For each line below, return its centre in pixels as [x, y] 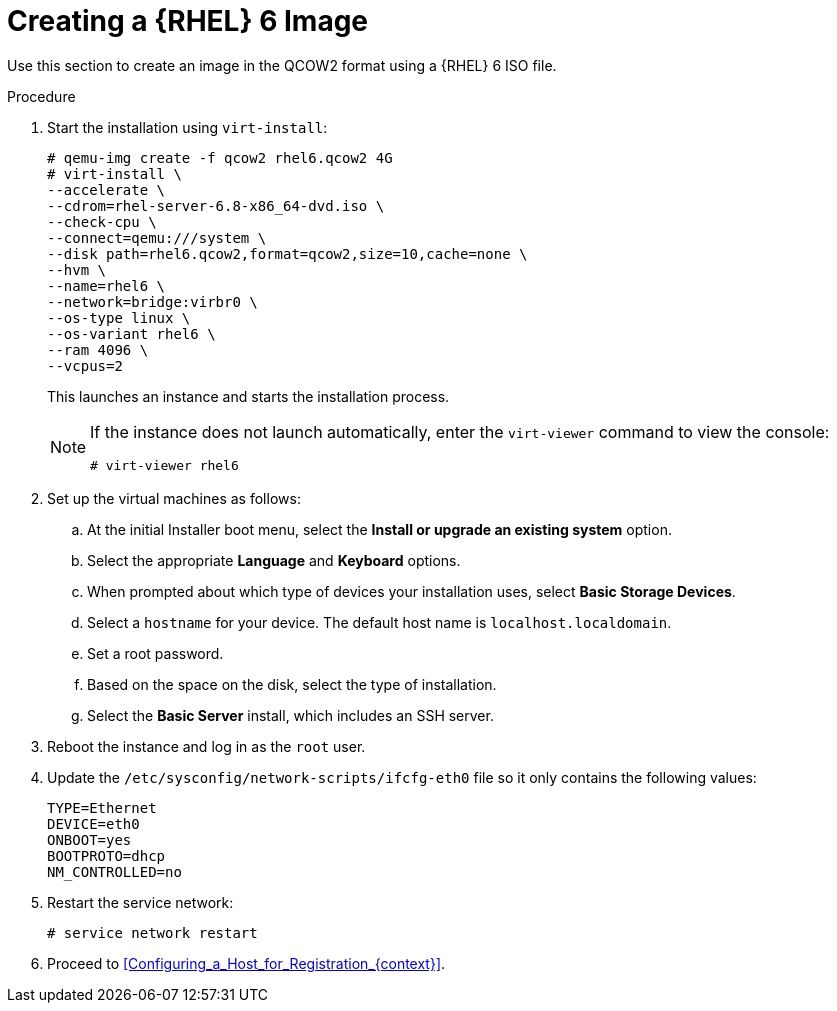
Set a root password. [155, 653]
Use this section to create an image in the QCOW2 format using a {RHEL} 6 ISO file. [282, 65]
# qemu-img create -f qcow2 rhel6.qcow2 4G [220, 157]
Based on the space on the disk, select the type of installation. [292, 684]
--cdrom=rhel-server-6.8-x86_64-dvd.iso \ [216, 205]
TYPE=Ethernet [102, 807]
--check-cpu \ [102, 221]
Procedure [41, 96]
